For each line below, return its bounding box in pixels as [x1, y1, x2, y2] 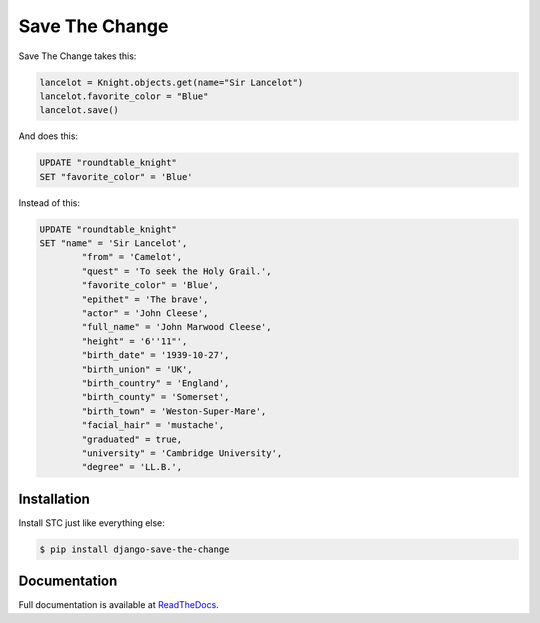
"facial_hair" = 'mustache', [81, 420, 225, 431]
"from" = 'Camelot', [81, 251, 183, 263]
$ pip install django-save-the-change [39, 543, 230, 555]
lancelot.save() [39, 105, 120, 116]
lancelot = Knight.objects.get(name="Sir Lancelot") [39, 76, 304, 88]
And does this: [18, 130, 79, 142]
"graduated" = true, [81, 433, 183, 445]
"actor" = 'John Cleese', [81, 307, 209, 319]
